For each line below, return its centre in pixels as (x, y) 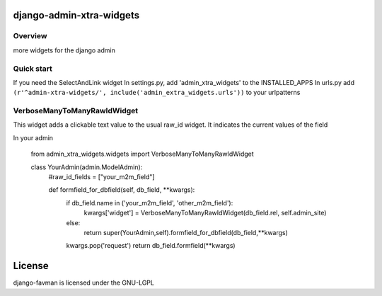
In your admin (33, 137)
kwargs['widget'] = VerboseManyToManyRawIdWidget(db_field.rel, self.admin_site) (205, 213)
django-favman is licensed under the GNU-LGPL (84, 283)
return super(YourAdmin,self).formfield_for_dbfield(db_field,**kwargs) (186, 232)
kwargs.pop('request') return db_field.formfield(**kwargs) (151, 246)
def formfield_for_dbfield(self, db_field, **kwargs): (122, 190)
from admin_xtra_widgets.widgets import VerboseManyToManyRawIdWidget (142, 154)
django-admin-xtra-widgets (76, 15)
